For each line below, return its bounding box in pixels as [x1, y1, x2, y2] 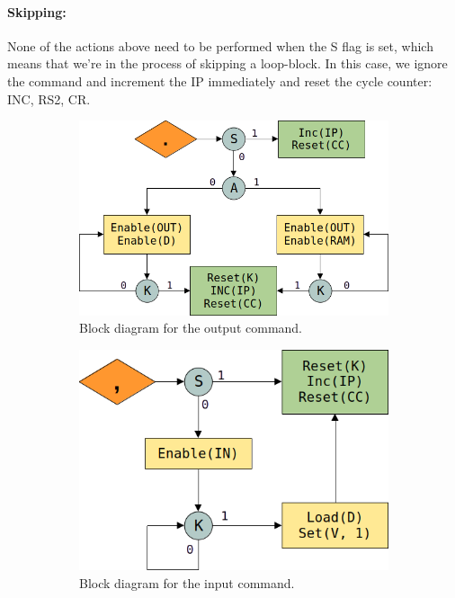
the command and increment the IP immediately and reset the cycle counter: [7, 71, 433, 90]
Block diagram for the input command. [79, 573, 295, 592]
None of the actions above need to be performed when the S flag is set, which [7, 36, 433, 55]
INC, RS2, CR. [7, 89, 91, 108]
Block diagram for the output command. [79, 318, 303, 337]
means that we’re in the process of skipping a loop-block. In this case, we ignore [7, 54, 448, 73]
